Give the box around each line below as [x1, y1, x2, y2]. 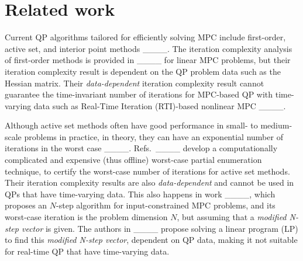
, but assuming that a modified [177, 211, 287, 223]
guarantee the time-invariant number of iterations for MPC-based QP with [5, 88, 273, 100]
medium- [260, 119, 292, 131]
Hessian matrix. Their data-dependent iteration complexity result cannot [5, 76, 264, 89]
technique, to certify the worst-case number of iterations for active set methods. [5, 165, 290, 177]
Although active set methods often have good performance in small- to [5, 119, 258, 131]
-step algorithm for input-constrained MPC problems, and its [56, 199, 276, 211]
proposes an [5, 199, 47, 211]
